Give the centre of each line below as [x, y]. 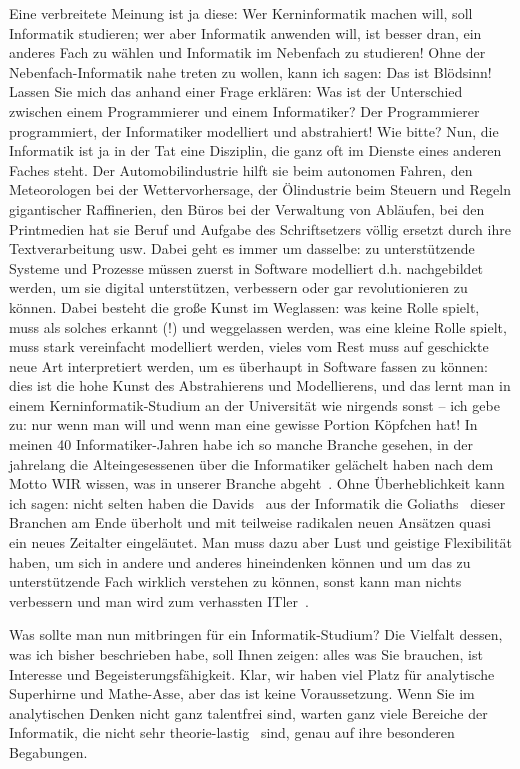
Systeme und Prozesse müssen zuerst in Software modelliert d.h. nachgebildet [246, 267]
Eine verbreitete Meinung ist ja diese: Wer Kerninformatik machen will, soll [241, 13]
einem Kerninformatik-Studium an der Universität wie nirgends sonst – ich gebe [254, 404]
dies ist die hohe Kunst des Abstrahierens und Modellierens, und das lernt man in [260, 385]
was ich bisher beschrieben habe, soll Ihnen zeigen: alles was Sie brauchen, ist [246, 654]
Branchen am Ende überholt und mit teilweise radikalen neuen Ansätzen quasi [250, 522]
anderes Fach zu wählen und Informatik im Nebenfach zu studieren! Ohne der [247, 52]
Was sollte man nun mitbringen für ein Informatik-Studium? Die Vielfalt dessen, [256, 634]
